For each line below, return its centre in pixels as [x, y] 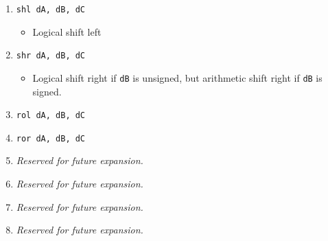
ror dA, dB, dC [51, 138]
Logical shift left [67, 31]
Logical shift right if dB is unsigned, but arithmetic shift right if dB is [177, 77]
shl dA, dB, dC [51, 10]
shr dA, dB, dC [51, 56]
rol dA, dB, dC [51, 116]
